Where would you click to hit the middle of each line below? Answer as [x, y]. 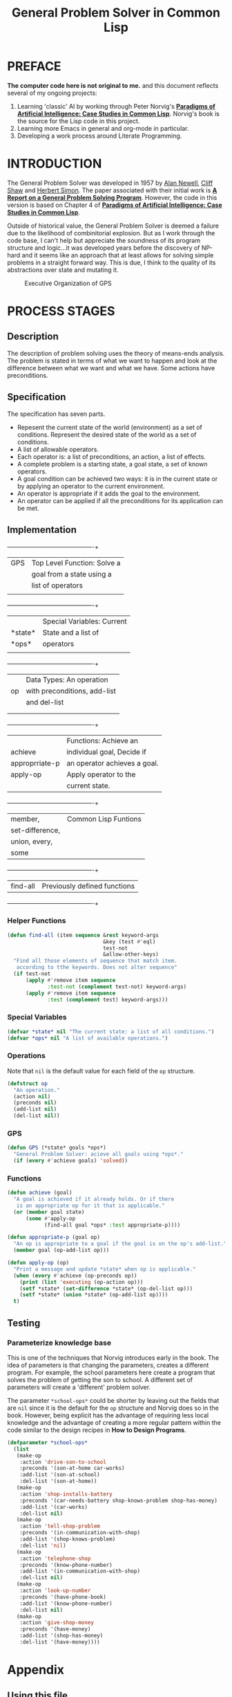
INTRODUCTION [55, 164]
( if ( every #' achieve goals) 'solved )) [71, 1161]
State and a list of [71, 633]
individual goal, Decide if [107, 752]
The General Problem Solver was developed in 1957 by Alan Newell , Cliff [110, 183]
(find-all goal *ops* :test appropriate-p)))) [112, 1225]
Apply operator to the [101, 774]
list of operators [57, 585]
